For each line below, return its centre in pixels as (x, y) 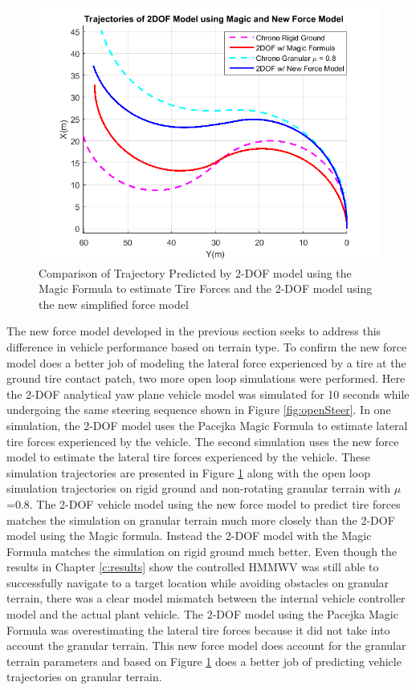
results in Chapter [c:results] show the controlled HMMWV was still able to (193, 567)
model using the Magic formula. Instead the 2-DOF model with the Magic (189, 536)
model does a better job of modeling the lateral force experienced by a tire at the (206, 362)
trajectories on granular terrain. (84, 677)
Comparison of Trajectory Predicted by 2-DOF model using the (195, 272)
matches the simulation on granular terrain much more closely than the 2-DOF (201, 520)
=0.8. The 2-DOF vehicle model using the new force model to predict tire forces (204, 503)
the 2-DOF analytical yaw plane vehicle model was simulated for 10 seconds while (208, 394)
